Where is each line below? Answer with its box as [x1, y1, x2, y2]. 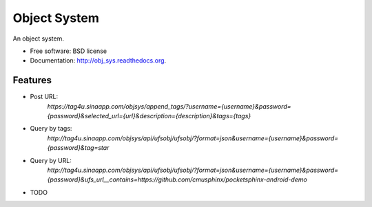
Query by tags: [30, 124, 72, 133]
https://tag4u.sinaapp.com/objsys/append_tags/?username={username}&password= [47, 102, 292, 110]
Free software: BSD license [30, 47, 107, 55]
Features [12, 74, 52, 86]
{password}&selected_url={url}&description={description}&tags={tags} [47, 112, 251, 120]
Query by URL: [30, 156, 72, 164]
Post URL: [30, 93, 59, 101]
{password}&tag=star [47, 144, 110, 152]
